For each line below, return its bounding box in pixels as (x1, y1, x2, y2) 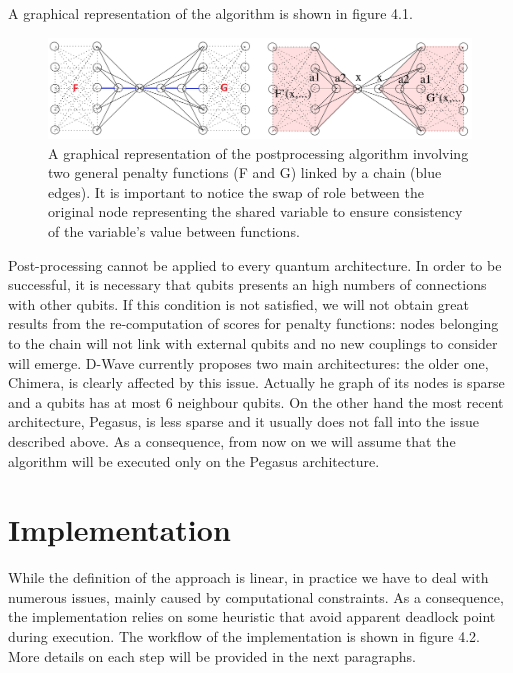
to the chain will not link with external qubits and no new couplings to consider (8, 332, 498, 353)
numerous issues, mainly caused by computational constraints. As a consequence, (8, 586, 504, 607)
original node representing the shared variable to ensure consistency (48, 201, 463, 222)
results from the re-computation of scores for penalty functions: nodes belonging (8, 313, 499, 334)
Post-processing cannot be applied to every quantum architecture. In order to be (8, 254, 502, 275)
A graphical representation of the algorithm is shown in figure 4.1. (8, 3, 413, 23)
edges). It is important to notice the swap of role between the (48, 181, 424, 202)
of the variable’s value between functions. (48, 221, 300, 241)
